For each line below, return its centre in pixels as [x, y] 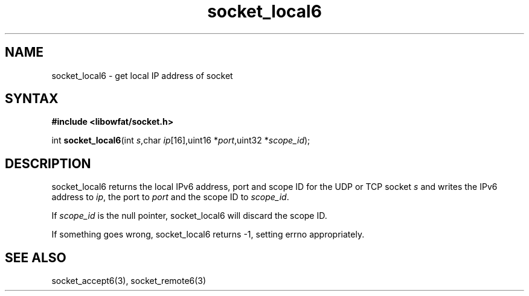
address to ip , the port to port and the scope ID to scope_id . [170, 197]
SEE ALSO [36, 257]
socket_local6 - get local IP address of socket [142, 75]
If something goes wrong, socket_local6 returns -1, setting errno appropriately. [208, 235]
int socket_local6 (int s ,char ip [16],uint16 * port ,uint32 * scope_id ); [181, 140]
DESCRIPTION [48, 163]
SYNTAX [32, 99]
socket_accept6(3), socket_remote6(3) [129, 281]
